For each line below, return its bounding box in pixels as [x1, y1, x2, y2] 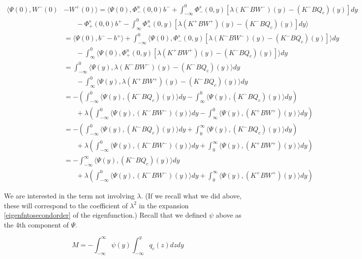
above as [215, 210, 241, 220]
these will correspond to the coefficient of [4, 200, 128, 210]
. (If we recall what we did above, [141, 190, 242, 200]
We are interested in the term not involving [4, 190, 135, 200]
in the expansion [139, 200, 189, 210]
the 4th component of [4, 219, 69, 229]
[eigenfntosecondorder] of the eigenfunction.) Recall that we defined [4, 210, 207, 220]
